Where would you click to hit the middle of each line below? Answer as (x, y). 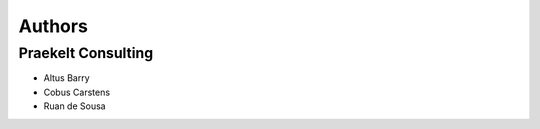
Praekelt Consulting (86, 53)
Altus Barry (66, 78)
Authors (53, 26)
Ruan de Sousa (74, 106)
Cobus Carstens (76, 92)
